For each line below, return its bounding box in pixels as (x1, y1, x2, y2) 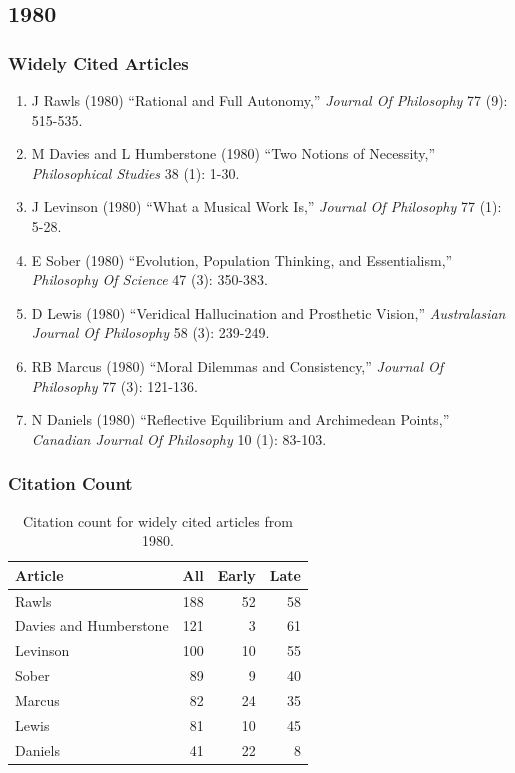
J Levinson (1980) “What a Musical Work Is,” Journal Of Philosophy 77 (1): (31, 196, 502, 217)
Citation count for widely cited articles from (22, 510, 293, 531)
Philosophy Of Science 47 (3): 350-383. (31, 269, 268, 290)
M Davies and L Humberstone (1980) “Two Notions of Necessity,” (31, 143, 436, 164)
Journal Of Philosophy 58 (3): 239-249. (31, 322, 270, 343)
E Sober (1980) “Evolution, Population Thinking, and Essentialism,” (31, 249, 453, 270)
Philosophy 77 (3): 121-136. (31, 375, 198, 396)
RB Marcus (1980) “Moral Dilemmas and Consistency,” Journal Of (31, 355, 444, 376)
